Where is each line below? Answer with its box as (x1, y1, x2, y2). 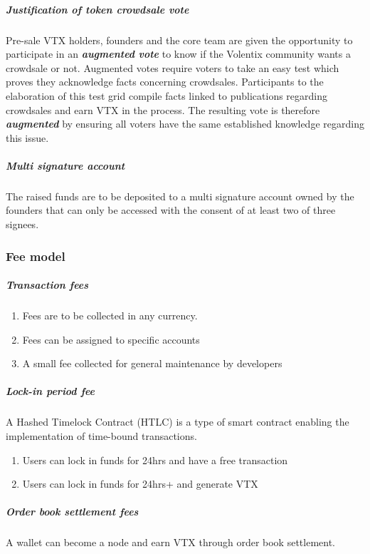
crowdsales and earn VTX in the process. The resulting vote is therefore (6, 102, 320, 117)
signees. (6, 217, 39, 232)
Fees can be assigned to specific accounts (22, 332, 200, 347)
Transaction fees (6, 277, 89, 292)
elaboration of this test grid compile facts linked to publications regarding (6, 88, 328, 103)
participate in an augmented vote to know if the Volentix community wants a (6, 46, 351, 61)
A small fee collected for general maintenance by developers (22, 356, 282, 371)
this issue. (6, 130, 49, 145)
